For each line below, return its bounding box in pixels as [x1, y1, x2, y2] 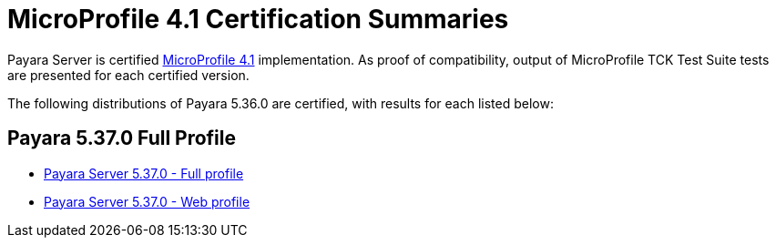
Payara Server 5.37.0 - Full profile [44, 165, 244, 181]
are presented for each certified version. [7, 66, 250, 83]
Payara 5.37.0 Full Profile [7, 127, 237, 150]
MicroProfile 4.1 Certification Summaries [7, 4, 509, 35]
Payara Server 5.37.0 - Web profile [44, 193, 250, 209]
